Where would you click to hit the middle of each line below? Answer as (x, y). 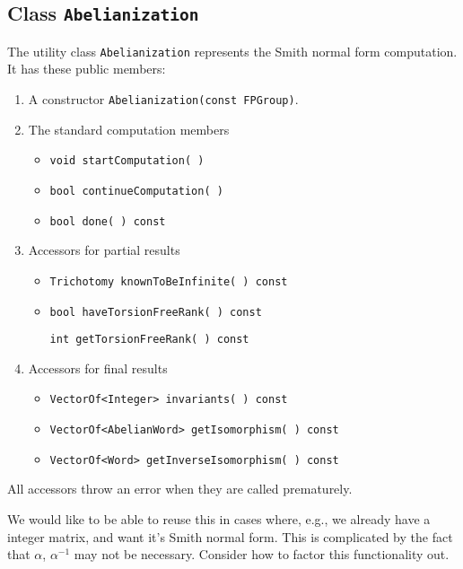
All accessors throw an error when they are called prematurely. (180, 489)
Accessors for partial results (104, 250)
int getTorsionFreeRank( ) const (149, 340)
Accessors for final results (98, 368)
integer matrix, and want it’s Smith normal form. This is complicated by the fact (230, 536)
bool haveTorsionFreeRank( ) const (156, 312)
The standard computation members (129, 129)
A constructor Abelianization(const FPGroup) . (163, 99)
